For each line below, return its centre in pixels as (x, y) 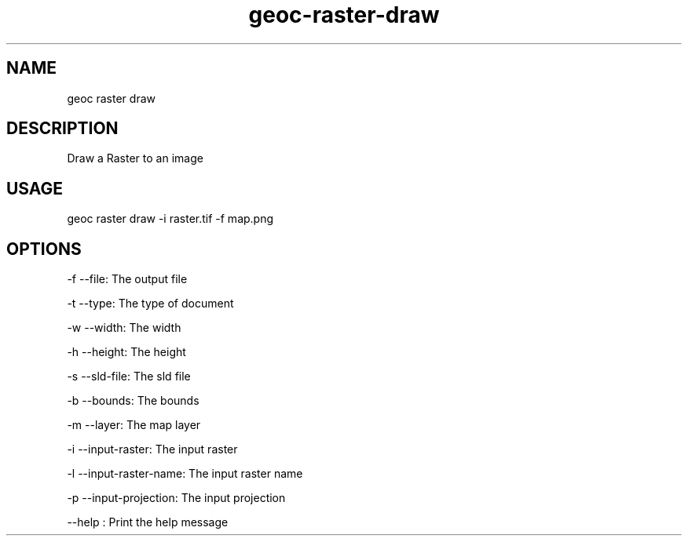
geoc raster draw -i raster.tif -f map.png (170, 219)
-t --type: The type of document (150, 304)
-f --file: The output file (127, 279)
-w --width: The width (124, 328)
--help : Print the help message (148, 522)
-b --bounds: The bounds (133, 401)
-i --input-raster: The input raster (152, 449)
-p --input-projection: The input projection (176, 498)
